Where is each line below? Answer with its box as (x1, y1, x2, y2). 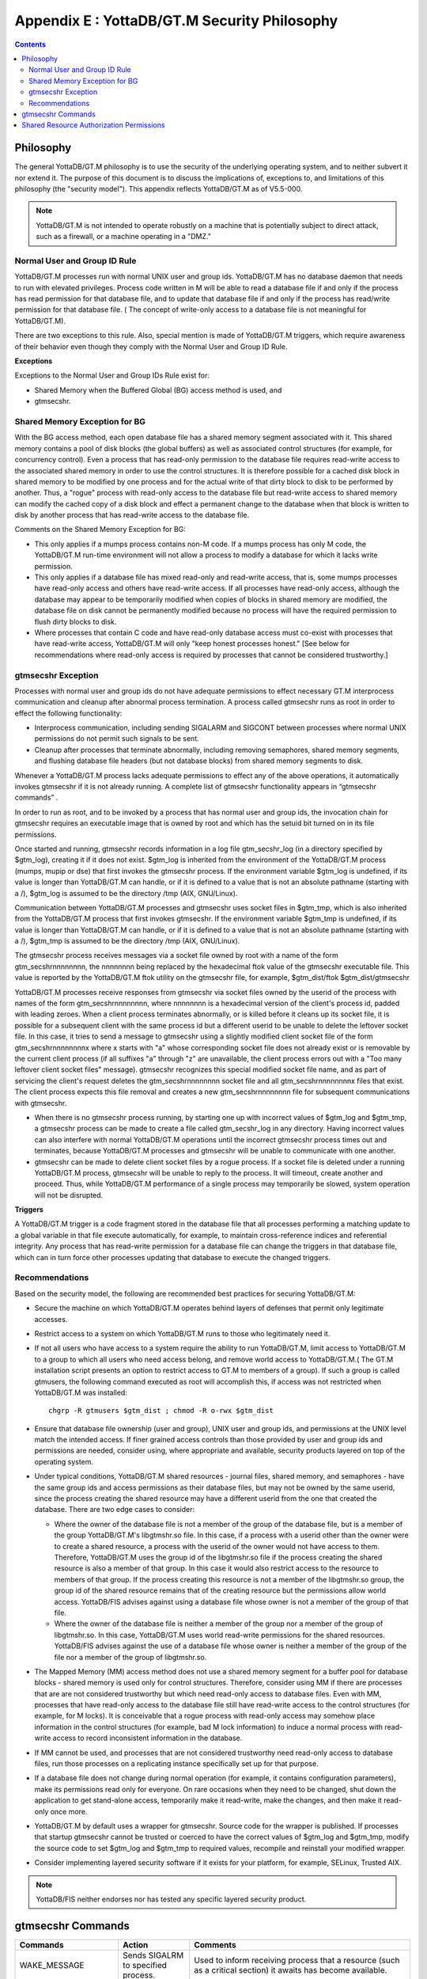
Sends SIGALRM (123, 1950, 184, 1961)
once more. (50, 1806, 88, 1816)
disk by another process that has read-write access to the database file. (14, 511, 250, 520)
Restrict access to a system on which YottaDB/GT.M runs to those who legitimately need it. (34, 1328, 331, 1338)
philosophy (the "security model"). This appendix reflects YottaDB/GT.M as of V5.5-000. (14, 184, 303, 193)
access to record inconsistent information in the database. (52, 1734, 243, 1743)
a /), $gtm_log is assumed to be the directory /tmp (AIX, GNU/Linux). (14, 888, 238, 898)
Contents (14, 40, 47, 49)
